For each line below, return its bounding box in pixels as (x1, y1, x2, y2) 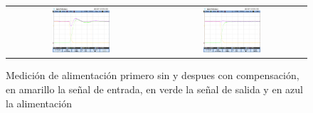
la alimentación (6, 95, 72, 110)
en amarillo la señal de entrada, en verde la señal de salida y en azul (6, 82, 303, 96)
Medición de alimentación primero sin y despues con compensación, (6, 68, 299, 83)
